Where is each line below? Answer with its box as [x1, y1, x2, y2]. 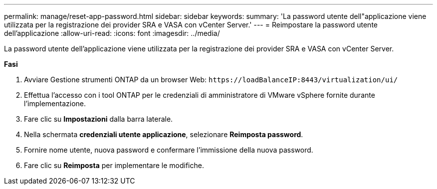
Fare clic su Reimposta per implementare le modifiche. [24, 161, 204, 170]
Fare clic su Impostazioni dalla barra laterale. [24, 115, 173, 123]
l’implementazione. [24, 99, 86, 108]
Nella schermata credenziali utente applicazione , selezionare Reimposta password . [24, 130, 303, 139]
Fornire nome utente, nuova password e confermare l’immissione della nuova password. [24, 146, 313, 154]
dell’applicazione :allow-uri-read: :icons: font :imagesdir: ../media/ [4, 29, 220, 37]
